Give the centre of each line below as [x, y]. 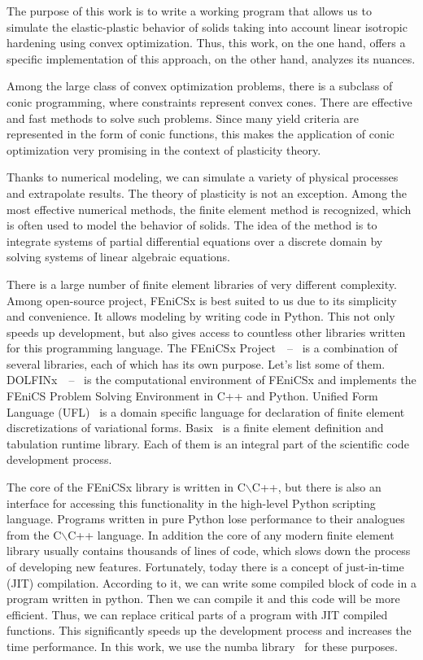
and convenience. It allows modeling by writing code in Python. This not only [201, 316]
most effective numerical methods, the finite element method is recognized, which [209, 209]
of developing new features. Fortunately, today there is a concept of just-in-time [205, 566]
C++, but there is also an [316, 487]
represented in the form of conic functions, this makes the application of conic [201, 134]
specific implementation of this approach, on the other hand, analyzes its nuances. [211, 58]
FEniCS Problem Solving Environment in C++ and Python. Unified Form [192, 396]
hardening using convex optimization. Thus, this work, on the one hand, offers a [206, 43]
